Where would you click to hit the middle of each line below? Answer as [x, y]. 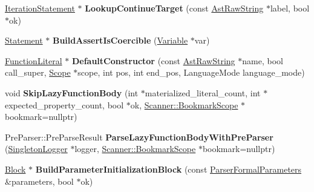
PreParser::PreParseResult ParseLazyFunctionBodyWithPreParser [139, 137]
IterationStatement [40, 8]
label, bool [290, 8]
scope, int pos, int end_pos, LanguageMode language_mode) [191, 72]
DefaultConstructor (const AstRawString [153, 60]
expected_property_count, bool [64, 104]
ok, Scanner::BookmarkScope [184, 104]
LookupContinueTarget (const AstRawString [174, 8]
